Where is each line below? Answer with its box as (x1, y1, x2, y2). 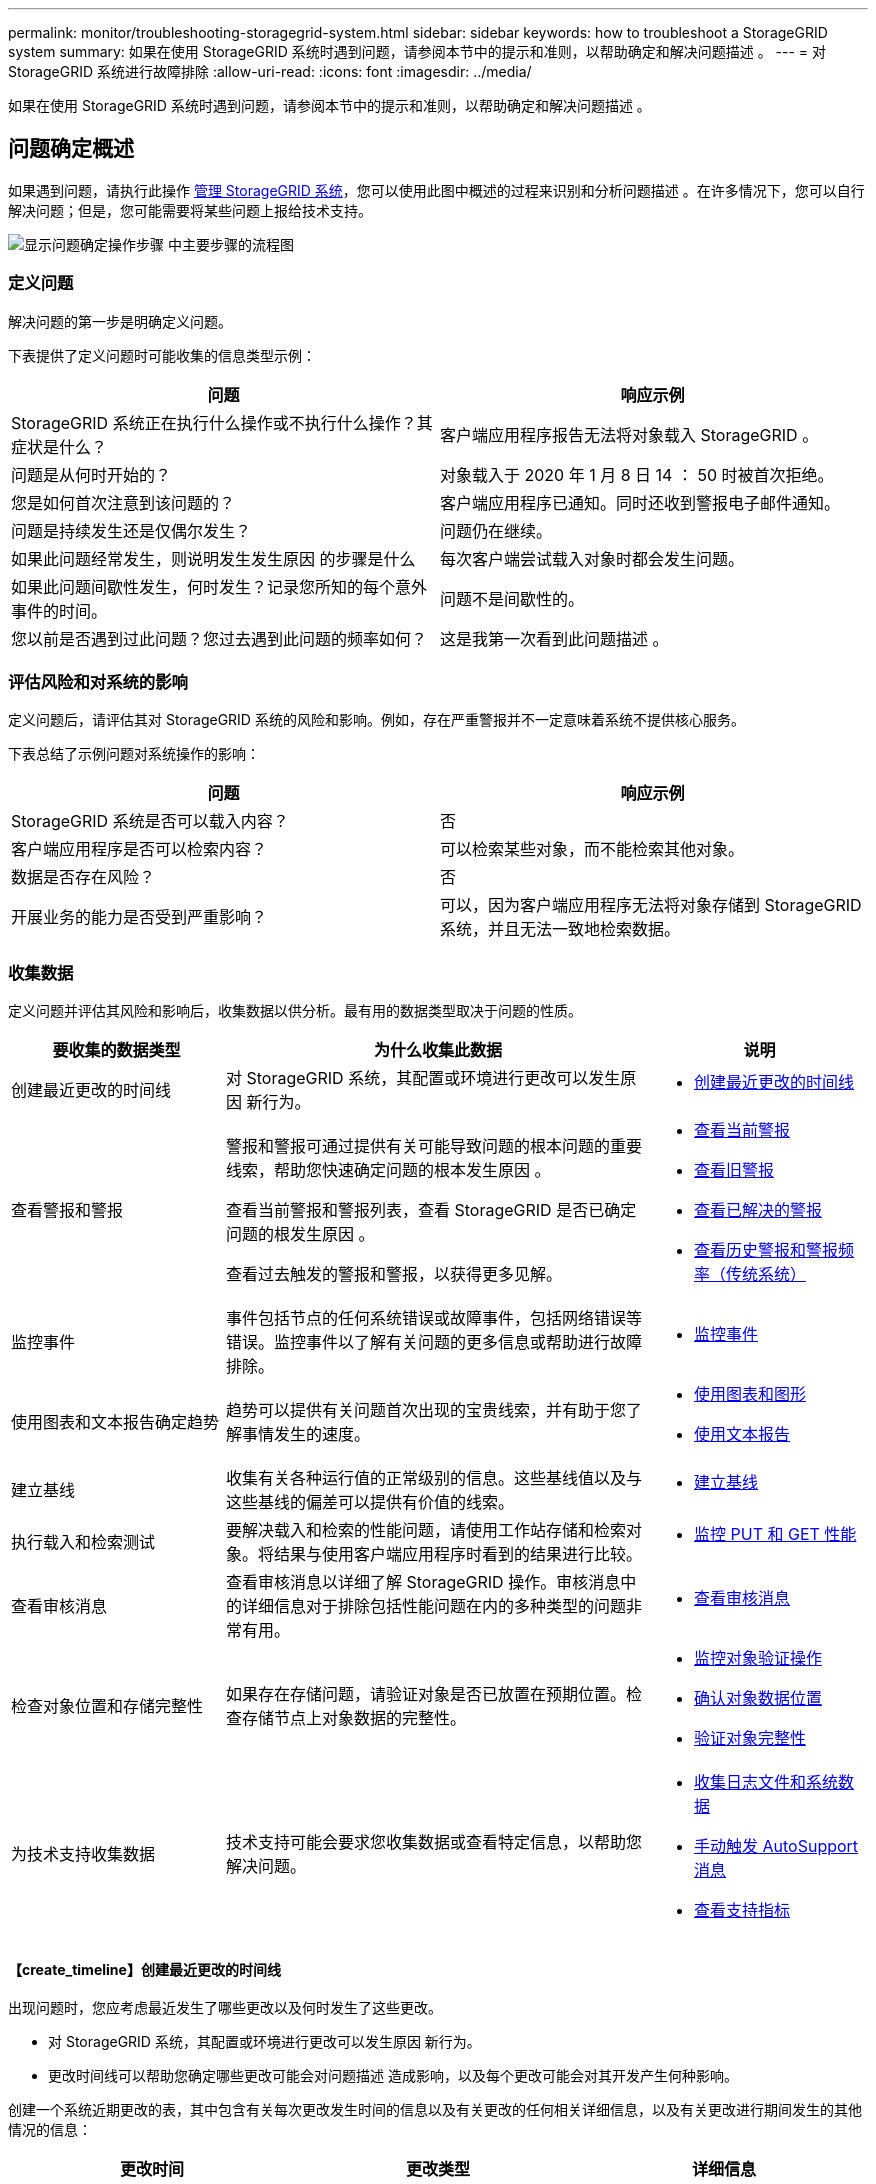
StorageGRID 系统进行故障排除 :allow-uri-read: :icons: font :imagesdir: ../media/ (8, 63, 532, 80)
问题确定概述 (8, 136, 134, 162)
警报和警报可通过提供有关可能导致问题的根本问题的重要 (226, 1136, 643, 1157)
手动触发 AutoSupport (694, 1836, 859, 1857)
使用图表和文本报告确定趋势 (11, 1412, 220, 1433)
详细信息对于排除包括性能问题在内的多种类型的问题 (242, 1596, 627, 1617)
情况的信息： (8, 2121, 92, 2139)
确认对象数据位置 (694, 1688, 823, 1709)
